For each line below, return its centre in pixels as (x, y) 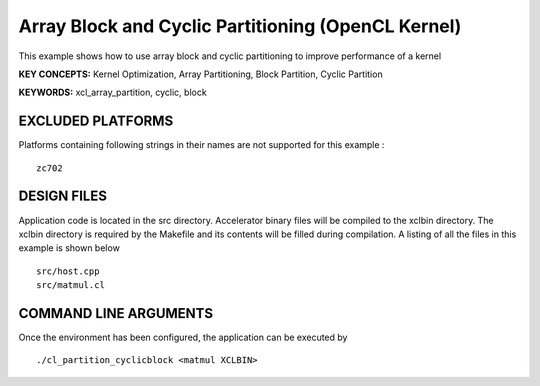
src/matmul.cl (70, 285)
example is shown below (69, 248)
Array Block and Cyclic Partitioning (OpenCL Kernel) (240, 26)
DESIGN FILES (62, 196)
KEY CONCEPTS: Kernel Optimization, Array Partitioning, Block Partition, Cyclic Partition (201, 74)
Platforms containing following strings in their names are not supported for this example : (201, 145)
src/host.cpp (68, 271)
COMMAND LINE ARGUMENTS (116, 313)
